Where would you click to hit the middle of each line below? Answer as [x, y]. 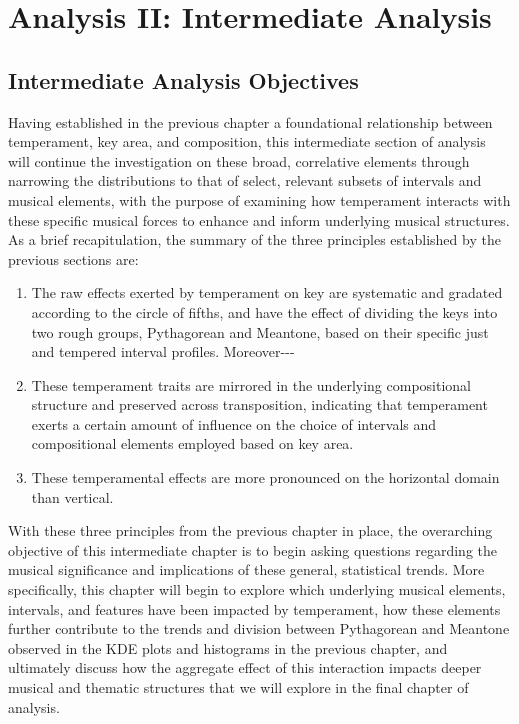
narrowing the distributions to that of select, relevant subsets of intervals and [245, 180]
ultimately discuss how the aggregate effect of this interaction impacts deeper [245, 667]
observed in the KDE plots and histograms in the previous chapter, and [228, 647]
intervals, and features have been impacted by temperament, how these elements [254, 608]
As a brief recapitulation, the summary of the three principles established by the [254, 239]
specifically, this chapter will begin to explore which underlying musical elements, [257, 589]
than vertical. [72, 496]
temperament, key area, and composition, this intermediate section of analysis [247, 141]
